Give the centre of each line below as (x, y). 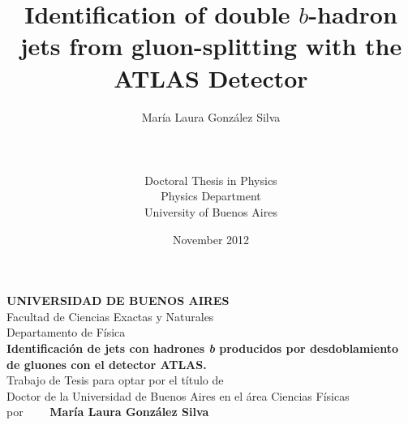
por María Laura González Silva (108, 412)
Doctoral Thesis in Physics (211, 180)
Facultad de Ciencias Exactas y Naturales (110, 316)
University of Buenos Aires (211, 212)
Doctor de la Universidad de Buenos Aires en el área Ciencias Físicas (178, 395)
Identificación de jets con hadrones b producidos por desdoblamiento (203, 348)
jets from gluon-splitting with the (211, 46)
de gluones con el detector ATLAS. (107, 364)
